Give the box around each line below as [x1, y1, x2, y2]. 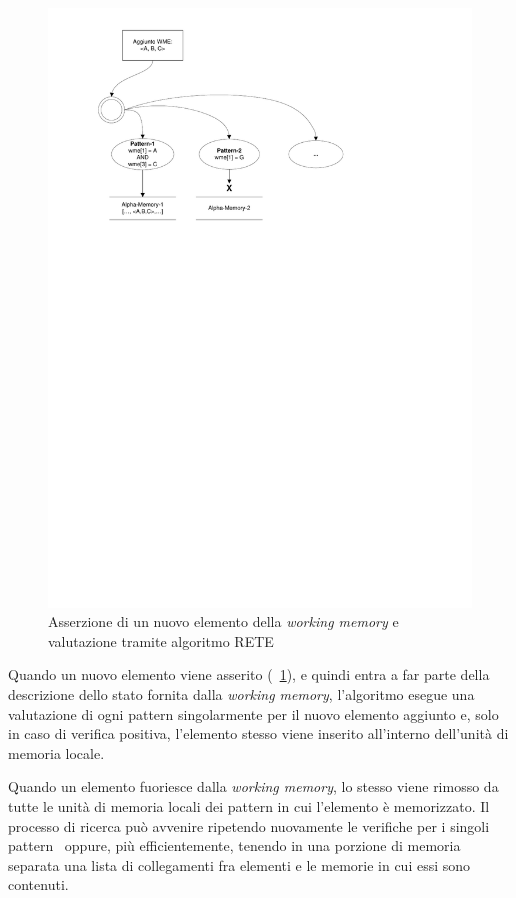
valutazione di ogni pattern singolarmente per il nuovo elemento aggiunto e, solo [8, 703, 499, 724]
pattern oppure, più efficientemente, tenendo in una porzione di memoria [8, 835, 461, 856]
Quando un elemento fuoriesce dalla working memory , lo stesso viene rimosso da [8, 776, 499, 797]
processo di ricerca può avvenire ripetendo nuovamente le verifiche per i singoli [8, 815, 490, 836]
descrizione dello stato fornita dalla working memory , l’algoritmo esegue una [8, 684, 475, 705]
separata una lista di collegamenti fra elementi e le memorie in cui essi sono [8, 854, 471, 875]
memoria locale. [8, 742, 105, 763]
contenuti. [8, 874, 69, 895]
